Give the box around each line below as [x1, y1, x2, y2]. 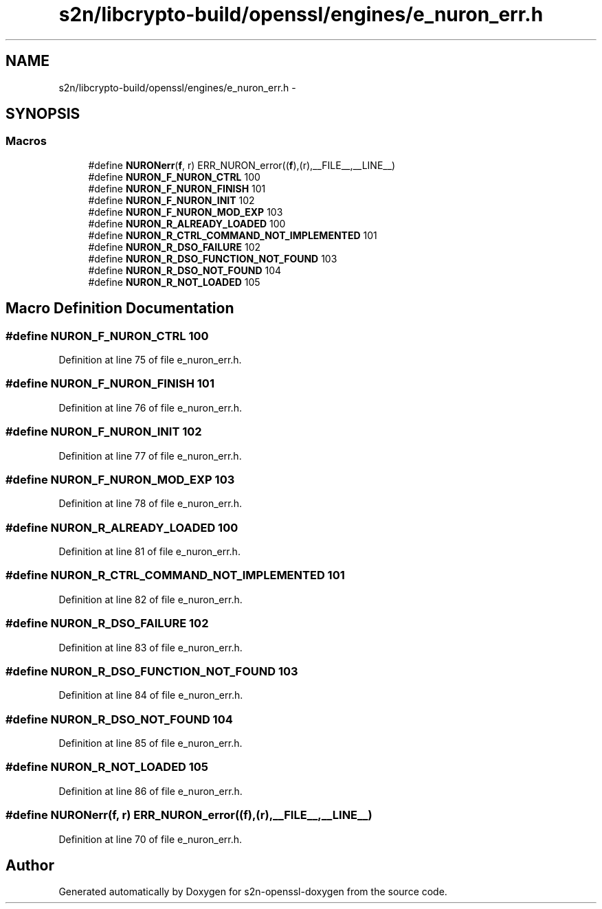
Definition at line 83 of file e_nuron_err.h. [58, 641, 243, 653]
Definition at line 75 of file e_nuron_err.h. [58, 354, 242, 366]
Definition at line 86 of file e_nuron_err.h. [58, 785, 243, 797]
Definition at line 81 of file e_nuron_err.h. [58, 546, 241, 558]
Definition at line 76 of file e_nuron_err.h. [58, 401, 242, 414]
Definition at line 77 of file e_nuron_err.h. [58, 449, 242, 462]
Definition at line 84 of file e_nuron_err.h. [58, 689, 243, 702]
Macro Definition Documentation [5, 300, 234, 317]
